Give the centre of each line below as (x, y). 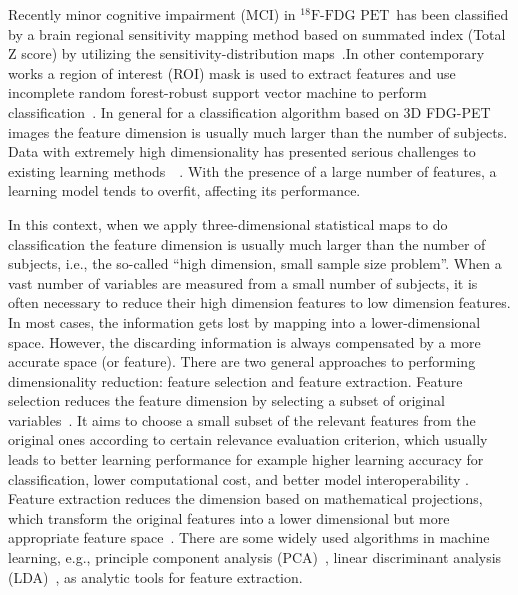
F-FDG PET (350, 16)
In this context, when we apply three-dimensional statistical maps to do (228, 223)
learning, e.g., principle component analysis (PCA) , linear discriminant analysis (255, 557)
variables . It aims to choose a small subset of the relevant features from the (242, 419)
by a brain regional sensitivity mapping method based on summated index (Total (257, 33)
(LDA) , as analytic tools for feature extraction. (155, 576)
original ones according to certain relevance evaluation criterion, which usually (248, 439)
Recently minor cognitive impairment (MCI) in (152, 14)
